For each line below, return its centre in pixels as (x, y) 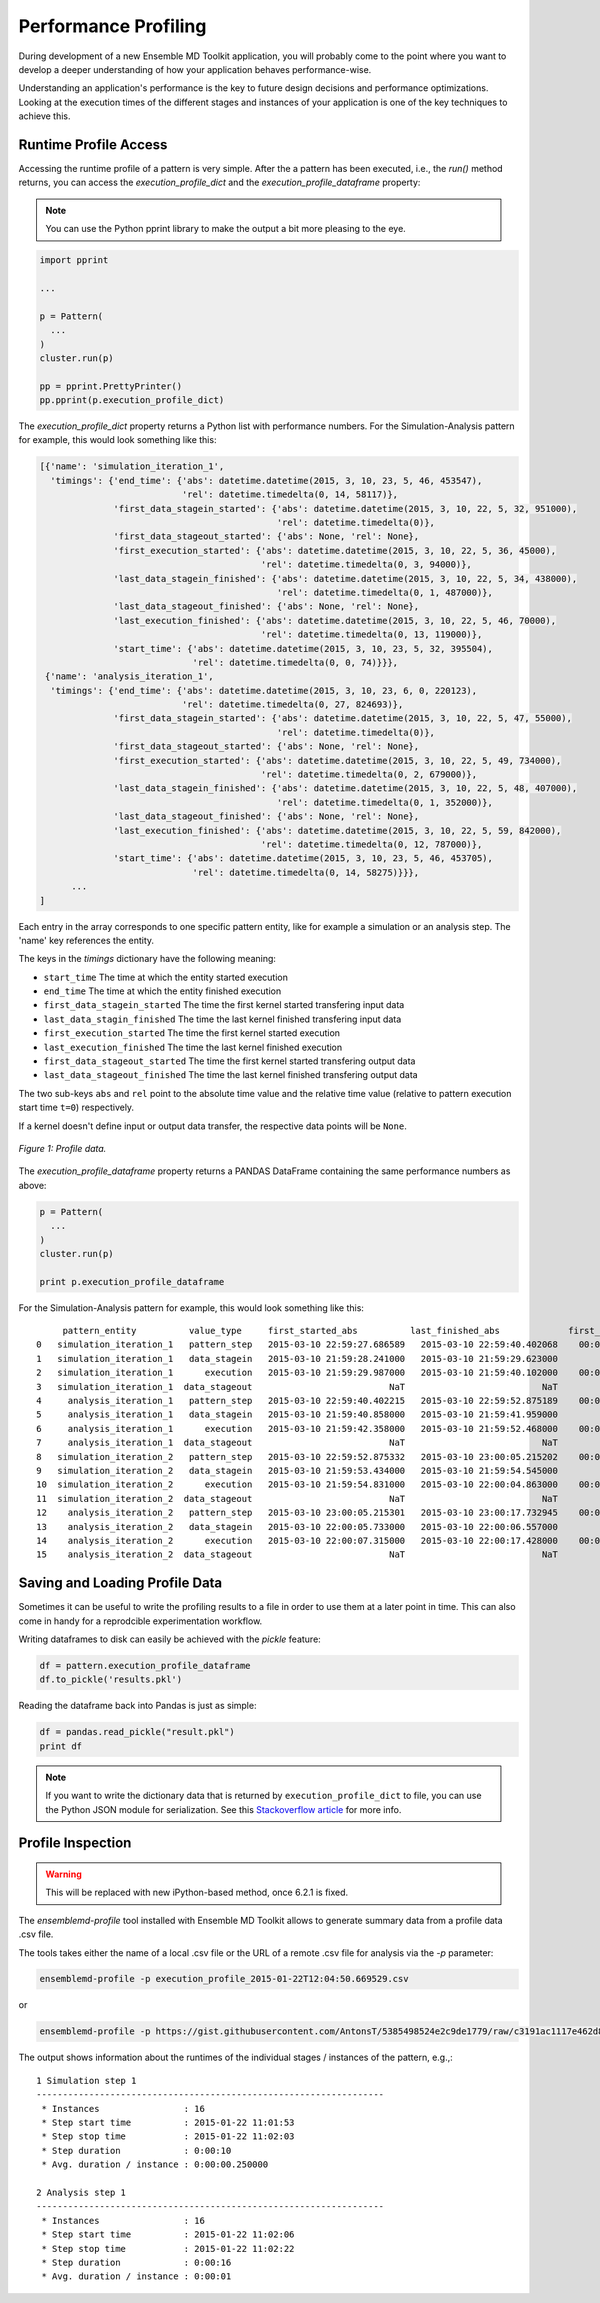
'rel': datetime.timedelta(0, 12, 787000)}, (371, 844)
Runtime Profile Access (93, 144)
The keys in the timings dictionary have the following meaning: (147, 959)
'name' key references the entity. (86, 940)
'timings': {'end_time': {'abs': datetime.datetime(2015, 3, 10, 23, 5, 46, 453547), (266, 480)
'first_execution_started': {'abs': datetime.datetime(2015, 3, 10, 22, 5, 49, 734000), (337, 760)
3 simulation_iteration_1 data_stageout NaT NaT (297, 1386)
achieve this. (44, 116)
